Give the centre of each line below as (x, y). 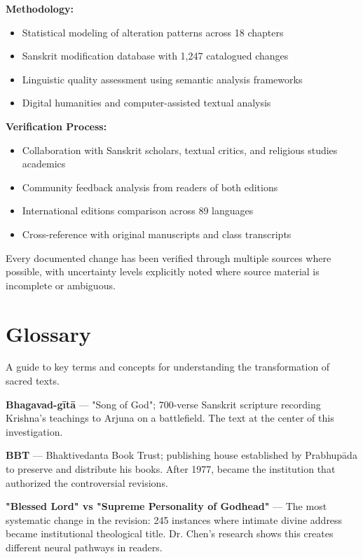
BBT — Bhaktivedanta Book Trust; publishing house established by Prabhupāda (181, 455)
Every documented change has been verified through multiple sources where (169, 257)
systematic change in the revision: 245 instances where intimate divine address (174, 519)
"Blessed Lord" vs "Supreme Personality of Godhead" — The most (166, 506)
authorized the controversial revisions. (87, 482)
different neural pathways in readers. (84, 547)
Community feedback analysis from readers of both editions (150, 187)
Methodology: (40, 8)
